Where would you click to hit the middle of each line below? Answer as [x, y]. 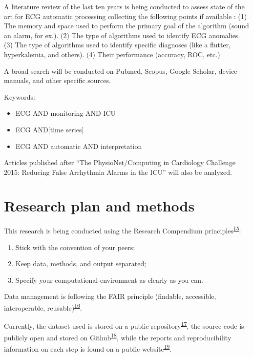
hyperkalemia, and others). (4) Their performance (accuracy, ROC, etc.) [112, 54]
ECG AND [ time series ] [50, 129]
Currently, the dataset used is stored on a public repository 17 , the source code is [124, 325]
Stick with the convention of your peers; [75, 247]
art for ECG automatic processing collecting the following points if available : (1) [126, 16]
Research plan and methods [99, 205]
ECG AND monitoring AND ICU [66, 113]
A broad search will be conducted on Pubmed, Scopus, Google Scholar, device [121, 71]
